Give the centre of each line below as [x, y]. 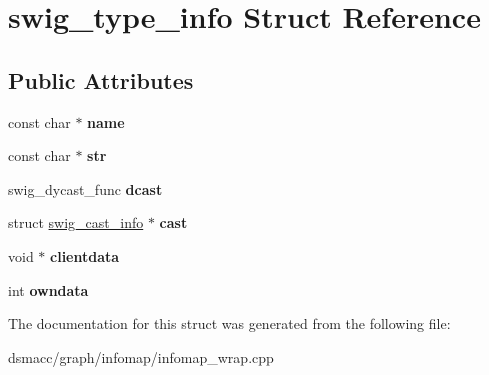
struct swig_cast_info [76, 222]
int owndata [48, 289]
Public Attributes [101, 79]
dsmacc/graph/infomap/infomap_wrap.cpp [141, 356]
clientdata [85, 255]
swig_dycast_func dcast [85, 188]
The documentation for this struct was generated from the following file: [229, 323]
